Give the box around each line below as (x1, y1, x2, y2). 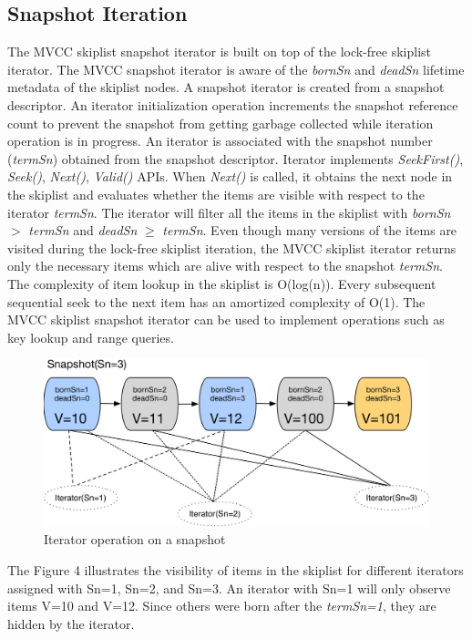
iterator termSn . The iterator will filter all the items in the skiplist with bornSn (7, 202, 451, 222)
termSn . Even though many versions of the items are (162, 221, 457, 240)
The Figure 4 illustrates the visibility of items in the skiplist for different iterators (7, 560, 464, 579)
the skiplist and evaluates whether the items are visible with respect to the (7, 184, 425, 203)
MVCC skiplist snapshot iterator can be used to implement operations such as (7, 310, 445, 329)
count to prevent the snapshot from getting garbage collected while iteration (7, 113, 434, 132)
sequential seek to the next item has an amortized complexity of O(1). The (7, 292, 426, 311)
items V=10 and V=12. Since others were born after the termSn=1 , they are (7, 596, 436, 615)
